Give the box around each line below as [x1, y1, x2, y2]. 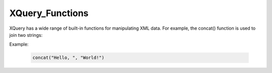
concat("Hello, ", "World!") [32, 55, 105, 60]
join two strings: [9, 32, 43, 38]
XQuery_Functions [9, 8, 89, 19]
